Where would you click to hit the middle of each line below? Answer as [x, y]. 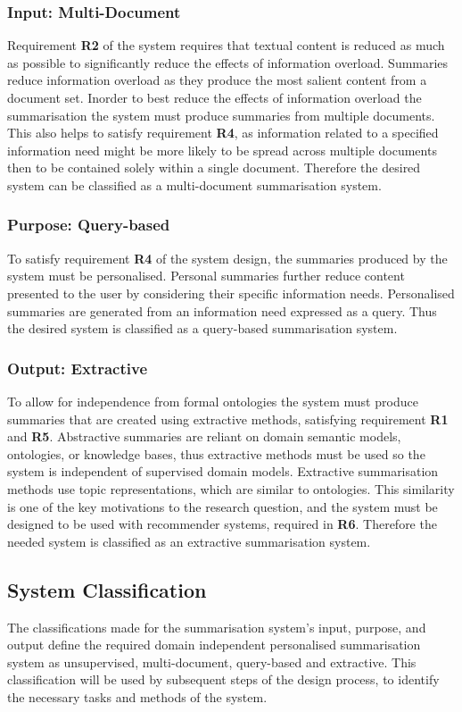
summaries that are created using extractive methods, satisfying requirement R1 [228, 419]
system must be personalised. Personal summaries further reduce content [206, 276]
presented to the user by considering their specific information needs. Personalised [231, 293]
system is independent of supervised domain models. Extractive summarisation [223, 471]
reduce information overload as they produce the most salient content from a [217, 80]
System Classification [107, 589]
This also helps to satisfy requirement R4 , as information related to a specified [223, 133]
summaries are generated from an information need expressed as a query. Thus [222, 310]
